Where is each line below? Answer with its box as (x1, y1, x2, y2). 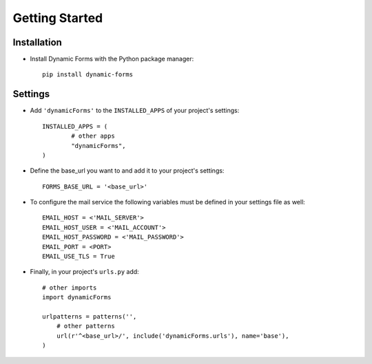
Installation (12, 36, 62, 48)
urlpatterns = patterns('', (42, 313, 137, 320)
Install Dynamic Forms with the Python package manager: (30, 55, 194, 63)
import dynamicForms (42, 293, 112, 301)
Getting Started (12, 10, 103, 25)
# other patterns (56, 322, 115, 330)
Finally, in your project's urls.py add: (30, 268, 139, 276)
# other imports (42, 283, 97, 292)
